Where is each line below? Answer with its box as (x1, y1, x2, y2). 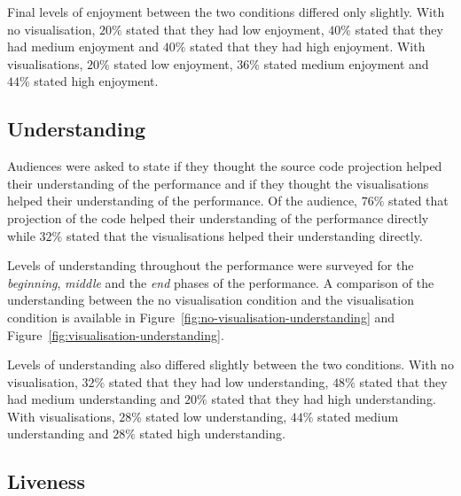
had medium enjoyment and (7, 37, 160, 56)
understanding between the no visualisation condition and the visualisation (7, 291, 414, 309)
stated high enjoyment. (34, 72, 159, 90)
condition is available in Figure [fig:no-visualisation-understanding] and (7, 307, 395, 326)
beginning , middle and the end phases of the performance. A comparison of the (7, 273, 434, 291)
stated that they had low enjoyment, (126, 19, 324, 38)
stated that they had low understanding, (108, 372, 329, 391)
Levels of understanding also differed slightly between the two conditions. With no (7, 355, 454, 374)
